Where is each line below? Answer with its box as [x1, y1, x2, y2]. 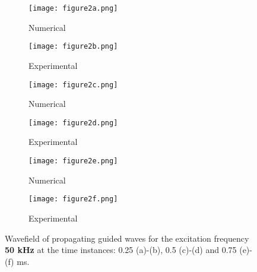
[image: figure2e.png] [28, 157, 118, 165]
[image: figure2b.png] [28, 42, 118, 51]
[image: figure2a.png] [28, 4, 118, 12]
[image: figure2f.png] [28, 195, 118, 204]
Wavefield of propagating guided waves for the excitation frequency [5, 232, 249, 244]
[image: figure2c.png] [28, 80, 118, 89]
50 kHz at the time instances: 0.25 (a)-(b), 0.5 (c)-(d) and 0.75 [5, 243, 237, 256]
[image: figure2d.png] [28, 118, 118, 127]
